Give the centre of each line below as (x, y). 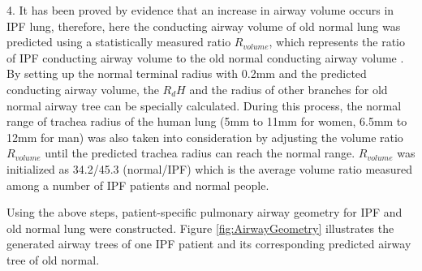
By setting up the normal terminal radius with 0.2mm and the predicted (187, 73)
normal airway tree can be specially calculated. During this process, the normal (204, 105)
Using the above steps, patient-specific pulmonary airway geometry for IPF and (205, 212)
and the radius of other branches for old (289, 89)
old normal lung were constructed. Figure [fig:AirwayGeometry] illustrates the (200, 228)
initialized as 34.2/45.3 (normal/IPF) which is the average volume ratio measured (210, 168)
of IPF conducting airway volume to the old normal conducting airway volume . (205, 57)
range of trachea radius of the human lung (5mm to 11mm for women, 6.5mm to (207, 121)
